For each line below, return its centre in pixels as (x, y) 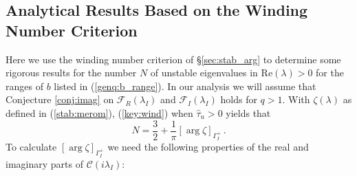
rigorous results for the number (71, 73)
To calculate (31, 146)
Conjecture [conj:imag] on (60, 99)
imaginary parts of (44, 163)
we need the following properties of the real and (208, 146)
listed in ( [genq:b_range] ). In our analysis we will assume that (185, 86)
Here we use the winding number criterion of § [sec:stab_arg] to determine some (173, 59)
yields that (248, 112)
